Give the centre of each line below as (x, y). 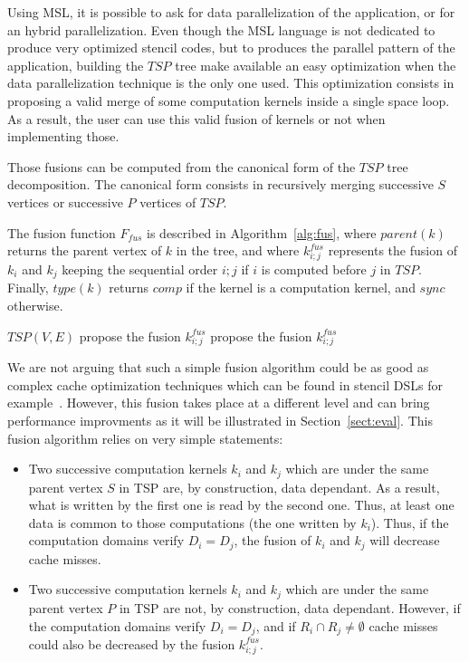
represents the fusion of (392, 250)
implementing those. (63, 136)
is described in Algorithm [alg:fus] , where (262, 232)
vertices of (168, 201)
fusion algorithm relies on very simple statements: (145, 438)
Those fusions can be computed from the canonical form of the (182, 166)
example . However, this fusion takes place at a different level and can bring (219, 403)
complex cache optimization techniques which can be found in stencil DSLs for (225, 384)
